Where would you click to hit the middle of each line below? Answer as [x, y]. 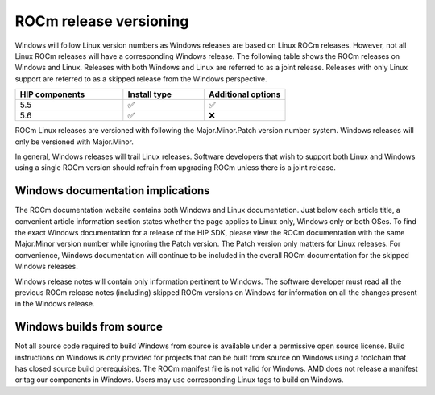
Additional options [244, 94]
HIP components [52, 94]
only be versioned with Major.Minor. [75, 142]
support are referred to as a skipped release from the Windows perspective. [141, 79]
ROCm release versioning [102, 21]
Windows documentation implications [112, 191]
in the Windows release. [55, 304]
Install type [150, 94]
